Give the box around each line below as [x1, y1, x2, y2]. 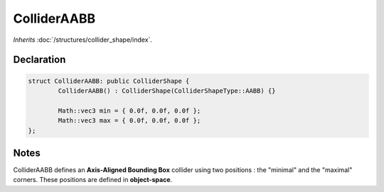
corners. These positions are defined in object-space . [13, 176, 173, 184]
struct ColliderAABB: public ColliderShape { [28, 77, 190, 85]
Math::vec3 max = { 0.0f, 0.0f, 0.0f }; [58, 117, 201, 125]
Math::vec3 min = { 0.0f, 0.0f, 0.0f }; [58, 106, 201, 115]
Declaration [13, 54, 66, 66]
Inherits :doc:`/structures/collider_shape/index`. [13, 35, 153, 44]
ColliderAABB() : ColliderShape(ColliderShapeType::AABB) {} [58, 86, 276, 95]
